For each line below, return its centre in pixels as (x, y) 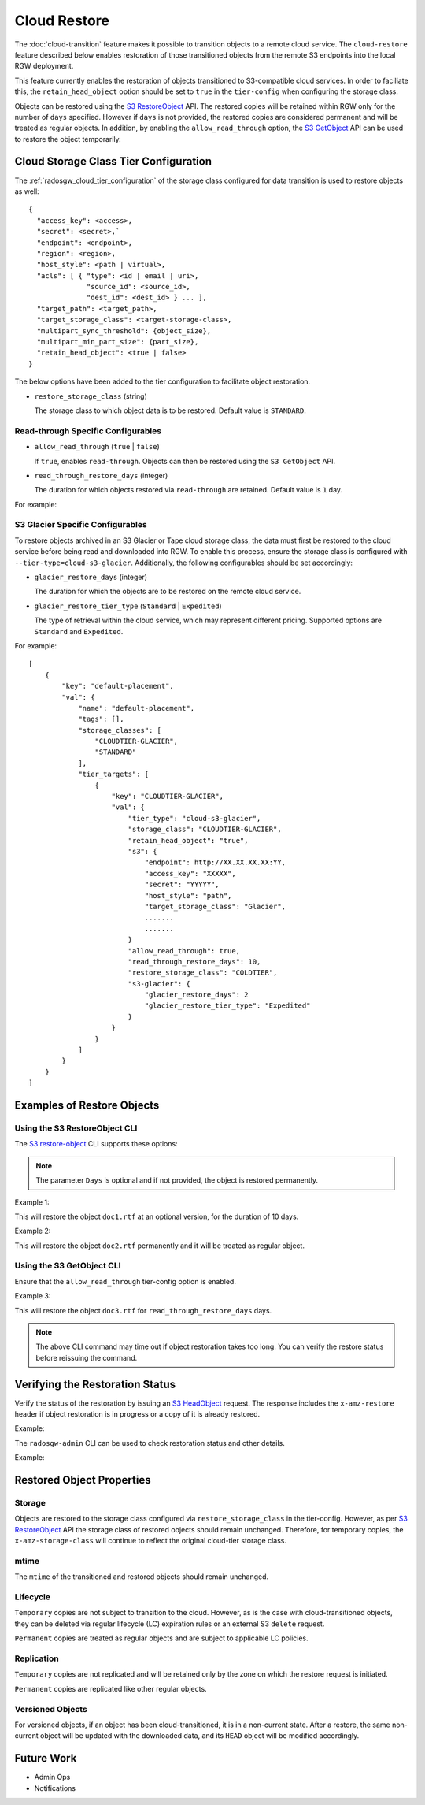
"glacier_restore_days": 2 (196, 995)
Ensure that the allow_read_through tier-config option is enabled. (125, 1281)
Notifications (55, 1788)
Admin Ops (52, 1777)
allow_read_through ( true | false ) (97, 447)
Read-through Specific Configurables (88, 431)
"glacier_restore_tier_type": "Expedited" (227, 1006)
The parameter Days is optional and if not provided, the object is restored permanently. (177, 1180)
